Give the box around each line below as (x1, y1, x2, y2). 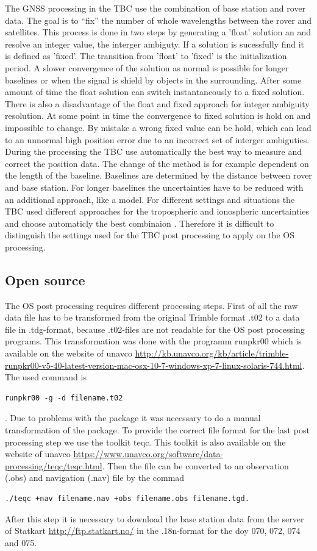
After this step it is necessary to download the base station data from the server (5, 512, 304, 525)
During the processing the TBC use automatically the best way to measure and (5, 145, 302, 158)
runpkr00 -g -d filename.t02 (5, 393, 123, 402)
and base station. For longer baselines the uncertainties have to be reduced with (5, 180, 304, 193)
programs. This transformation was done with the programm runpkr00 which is (5, 335, 302, 347)
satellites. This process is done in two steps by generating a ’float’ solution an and (5, 26, 312, 38)
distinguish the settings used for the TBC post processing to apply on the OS (5, 229, 294, 241)
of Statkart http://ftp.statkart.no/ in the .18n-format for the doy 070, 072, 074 (5, 524, 301, 537)
